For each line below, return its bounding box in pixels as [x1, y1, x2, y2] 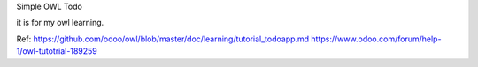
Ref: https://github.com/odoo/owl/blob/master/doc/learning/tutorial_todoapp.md [16, 33, 310, 44]
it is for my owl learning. [16, 18, 104, 28]
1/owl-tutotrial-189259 [16, 46, 97, 56]
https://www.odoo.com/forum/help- [311, 33, 442, 44]
